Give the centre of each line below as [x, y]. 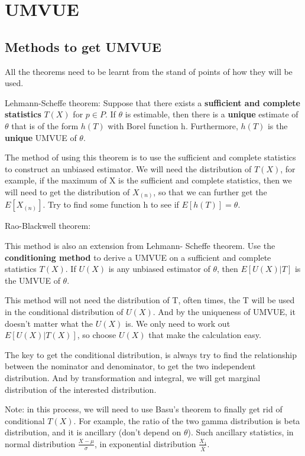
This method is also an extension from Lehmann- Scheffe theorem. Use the [140, 246]
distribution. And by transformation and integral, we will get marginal [133, 377]
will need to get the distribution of [67, 191]
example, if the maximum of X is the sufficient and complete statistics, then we [148, 180]
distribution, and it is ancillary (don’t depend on [93, 432]
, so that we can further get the [210, 191]
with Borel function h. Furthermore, [173, 125]
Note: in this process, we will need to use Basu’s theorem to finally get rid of [144, 409]
